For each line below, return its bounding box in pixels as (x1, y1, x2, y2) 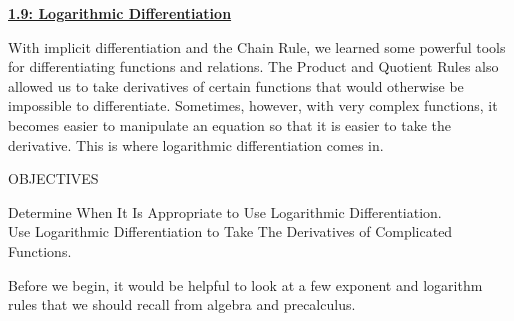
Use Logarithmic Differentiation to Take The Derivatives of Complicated (8, 221, 453, 242)
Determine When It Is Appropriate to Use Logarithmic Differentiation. (8, 201, 442, 222)
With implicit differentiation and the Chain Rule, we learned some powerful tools (8, 36, 506, 57)
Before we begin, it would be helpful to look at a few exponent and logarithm (8, 274, 483, 295)
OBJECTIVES (8, 168, 99, 189)
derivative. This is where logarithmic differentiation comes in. (8, 134, 384, 155)
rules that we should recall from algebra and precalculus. (8, 294, 356, 315)
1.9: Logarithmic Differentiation (8, 3, 232, 23)
